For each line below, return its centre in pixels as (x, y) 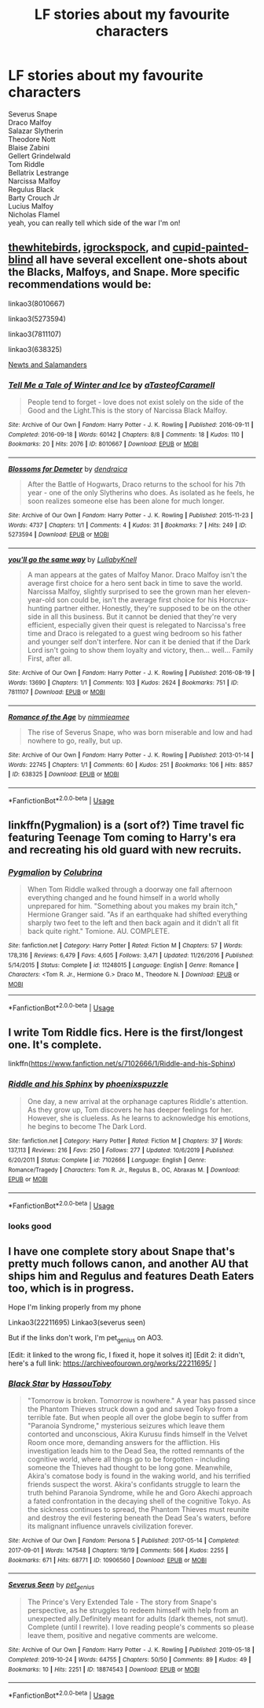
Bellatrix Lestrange (38, 172)
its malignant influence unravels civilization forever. (110, 1526)
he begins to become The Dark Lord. (87, 1126)
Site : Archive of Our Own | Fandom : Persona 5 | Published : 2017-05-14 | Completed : (124, 1541)
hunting (40, 608)
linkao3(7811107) (35, 334)
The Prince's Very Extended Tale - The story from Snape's (122, 1602)
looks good (30, 1226)
